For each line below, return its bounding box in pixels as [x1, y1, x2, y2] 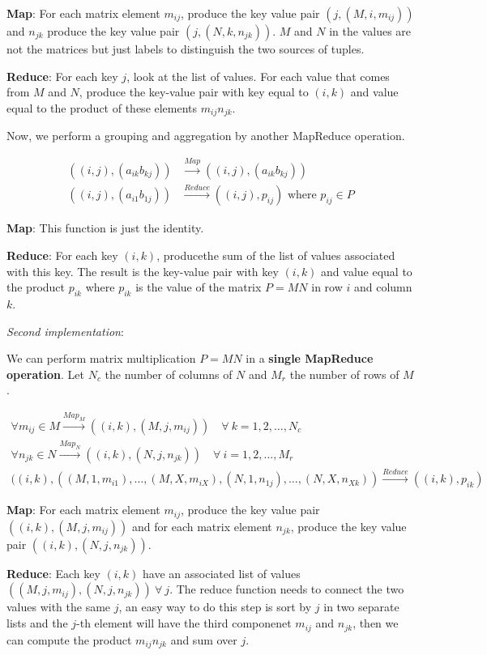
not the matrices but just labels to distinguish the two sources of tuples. [6, 40, 365, 57]
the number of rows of [289, 365, 399, 382]
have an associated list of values [143, 564, 301, 581]
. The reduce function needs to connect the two [169, 581, 404, 598]
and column [353, 279, 412, 296]
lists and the [6, 615, 68, 632]
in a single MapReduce [246, 350, 374, 367]
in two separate [323, 598, 399, 615]
